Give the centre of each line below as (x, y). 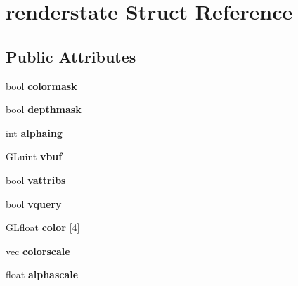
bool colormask (41, 85)
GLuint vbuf (34, 156)
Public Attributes (71, 56)
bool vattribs (36, 180)
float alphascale (42, 274)
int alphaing (34, 132)
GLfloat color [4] (43, 227)
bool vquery (34, 203)
